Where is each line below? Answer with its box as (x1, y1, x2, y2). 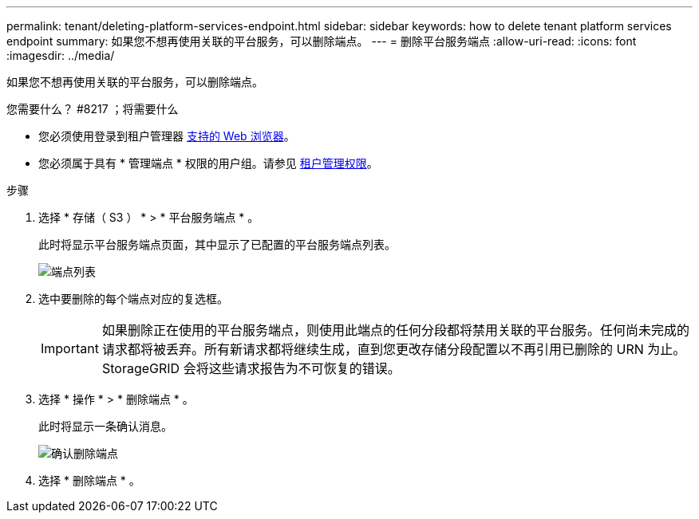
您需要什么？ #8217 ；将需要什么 (6, 102, 179, 116)
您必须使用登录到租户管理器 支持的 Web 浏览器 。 (38, 129, 295, 143)
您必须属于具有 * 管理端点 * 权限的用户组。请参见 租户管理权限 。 (38, 156, 378, 170)
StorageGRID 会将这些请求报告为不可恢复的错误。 (101, 360, 401, 376)
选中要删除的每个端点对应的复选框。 (38, 292, 228, 305)
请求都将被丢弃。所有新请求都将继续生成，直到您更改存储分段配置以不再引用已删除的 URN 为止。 (101, 341, 686, 357)
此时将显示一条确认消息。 (38, 419, 172, 433)
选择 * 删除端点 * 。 (38, 474, 140, 487)
